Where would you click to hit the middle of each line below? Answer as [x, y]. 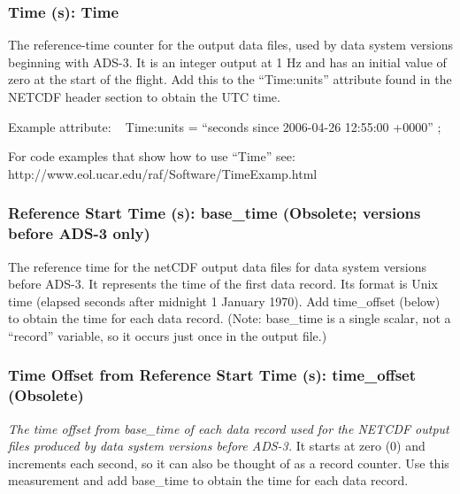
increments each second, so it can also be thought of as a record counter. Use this [229, 463]
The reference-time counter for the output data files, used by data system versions [231, 45]
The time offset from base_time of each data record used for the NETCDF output [229, 428]
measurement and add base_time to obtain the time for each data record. [208, 480]
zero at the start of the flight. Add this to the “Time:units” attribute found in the [230, 79]
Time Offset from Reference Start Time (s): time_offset [212, 375]
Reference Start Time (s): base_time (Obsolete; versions [215, 213]
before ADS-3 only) [79, 233]
